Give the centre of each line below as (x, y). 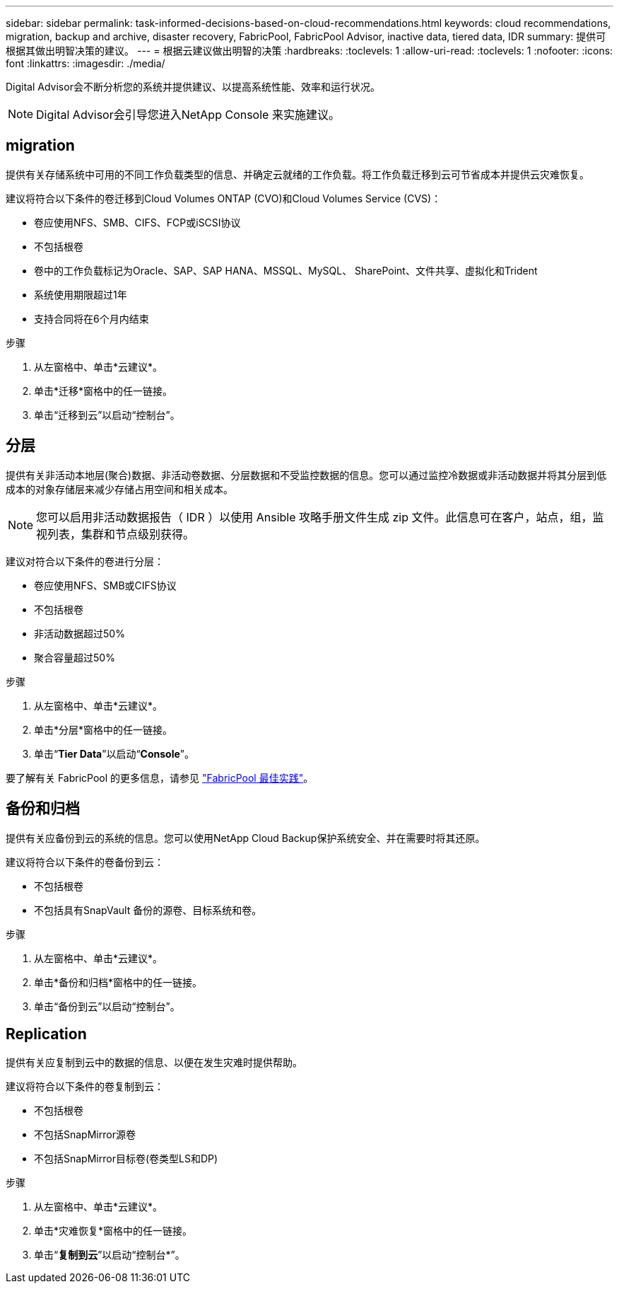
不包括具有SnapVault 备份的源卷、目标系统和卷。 (148, 910)
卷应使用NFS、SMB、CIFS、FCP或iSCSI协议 (137, 222)
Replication (46, 1034)
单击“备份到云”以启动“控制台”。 (107, 1006)
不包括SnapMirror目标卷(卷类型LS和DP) (126, 1159)
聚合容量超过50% (75, 657)
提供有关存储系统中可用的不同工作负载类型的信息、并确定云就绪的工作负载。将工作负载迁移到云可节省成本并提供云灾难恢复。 (297, 174)
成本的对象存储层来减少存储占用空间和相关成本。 (119, 489)
